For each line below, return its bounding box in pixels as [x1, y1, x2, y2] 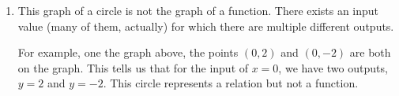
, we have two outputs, [278, 59, 388, 76]
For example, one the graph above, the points [17, 44, 239, 61]
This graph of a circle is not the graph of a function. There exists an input [17, 2, 379, 18]
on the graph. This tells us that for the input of [17, 59, 249, 76]
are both [349, 44, 391, 61]
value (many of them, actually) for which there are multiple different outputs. [17, 17, 394, 34]
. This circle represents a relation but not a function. [103, 75, 359, 91]
